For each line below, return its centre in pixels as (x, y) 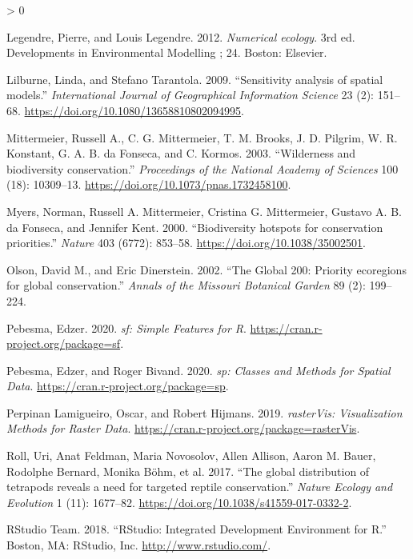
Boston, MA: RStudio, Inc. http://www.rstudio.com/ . (139, 545)
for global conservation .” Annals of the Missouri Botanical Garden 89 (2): (186, 285)
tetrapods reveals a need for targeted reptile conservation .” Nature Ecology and (200, 487)
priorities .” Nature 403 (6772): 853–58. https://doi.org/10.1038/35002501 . (186, 243)
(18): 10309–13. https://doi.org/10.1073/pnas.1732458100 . (149, 184)
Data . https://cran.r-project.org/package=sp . (118, 386)
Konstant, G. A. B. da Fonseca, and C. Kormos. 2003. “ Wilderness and (181, 153)
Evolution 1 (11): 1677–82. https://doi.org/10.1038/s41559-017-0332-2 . (179, 502)
